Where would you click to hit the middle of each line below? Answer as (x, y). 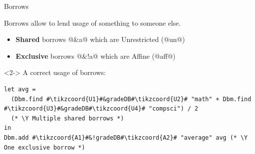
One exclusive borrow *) (45, 147)
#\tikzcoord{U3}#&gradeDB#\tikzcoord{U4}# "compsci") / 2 (101, 109)
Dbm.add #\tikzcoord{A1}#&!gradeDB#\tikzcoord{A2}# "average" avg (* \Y (126, 137)
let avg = (20, 89)
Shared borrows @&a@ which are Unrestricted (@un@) (100, 39)
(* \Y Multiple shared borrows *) (68, 118)
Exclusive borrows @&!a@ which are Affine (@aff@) (95, 56)
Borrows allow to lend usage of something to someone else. (92, 22)
